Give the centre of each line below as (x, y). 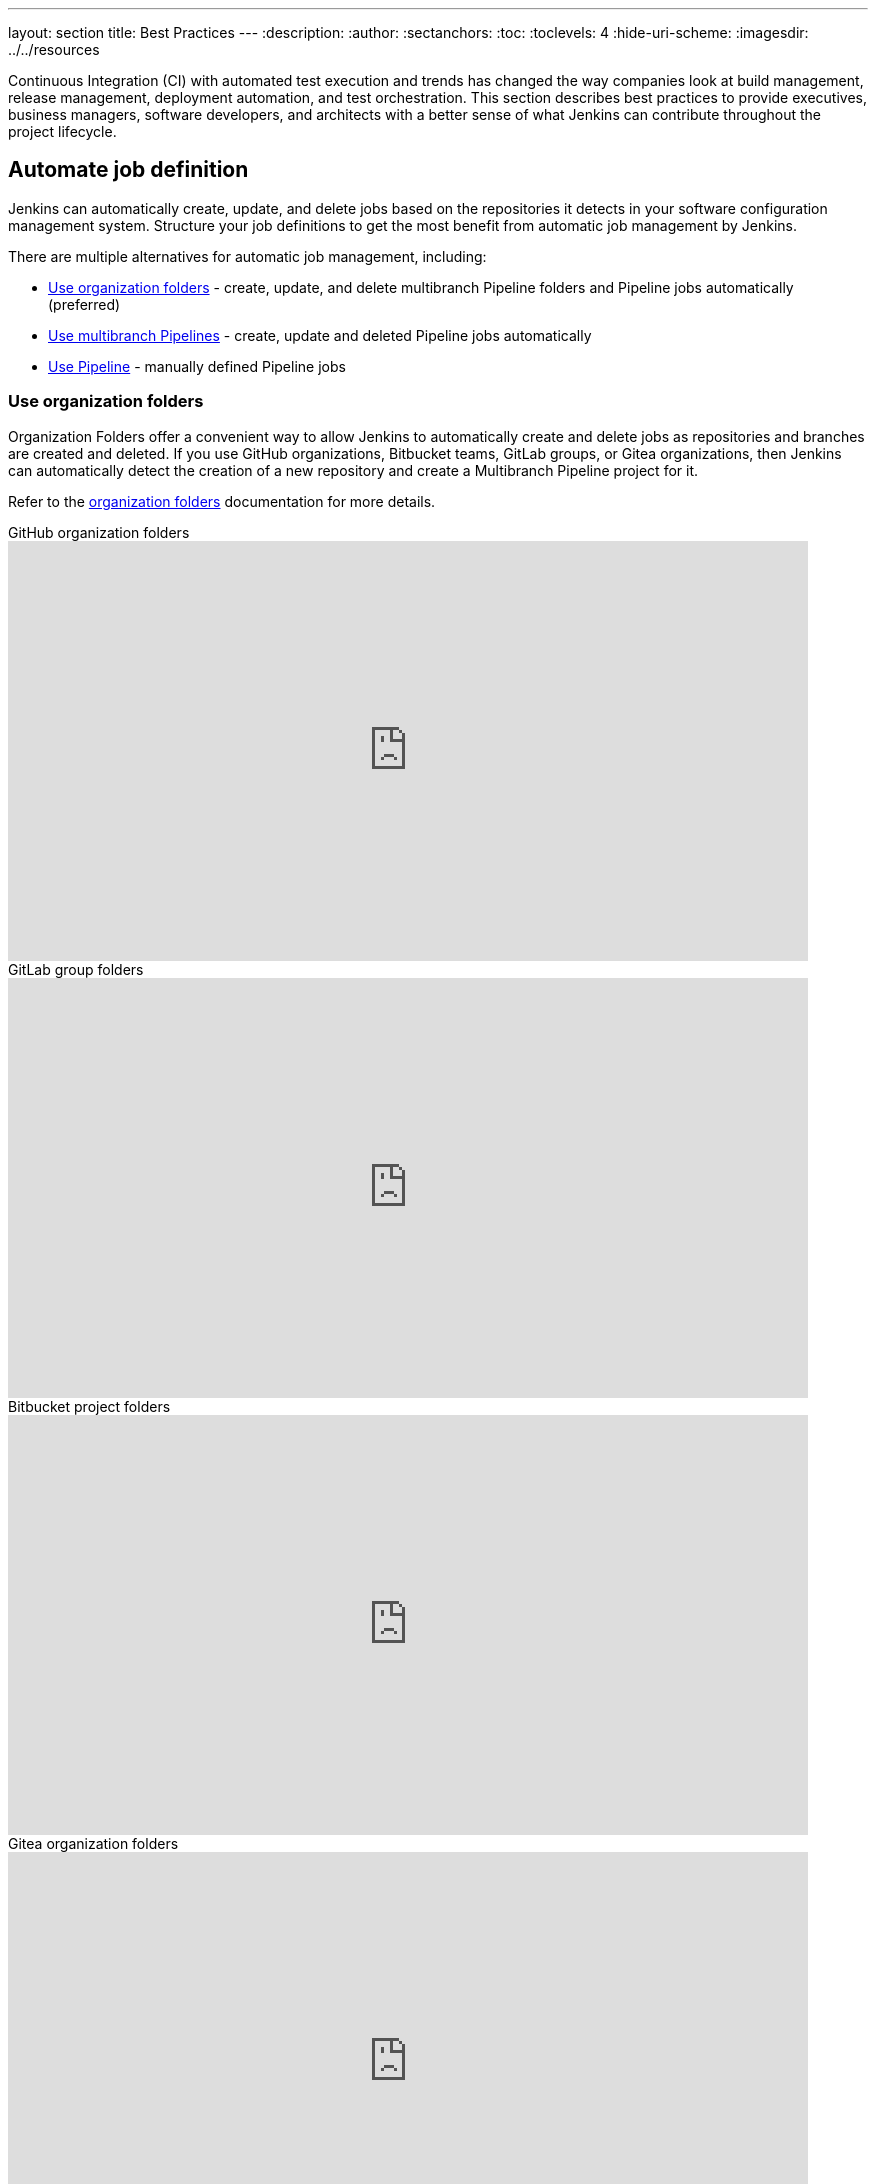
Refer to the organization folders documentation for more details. (222, 501)
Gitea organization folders (93, 1843)
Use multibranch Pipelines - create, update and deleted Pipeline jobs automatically (320, 335)
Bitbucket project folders (89, 1406)
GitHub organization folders (99, 532)
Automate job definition (128, 170)
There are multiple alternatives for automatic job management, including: (247, 256)
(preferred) (84, 304)
